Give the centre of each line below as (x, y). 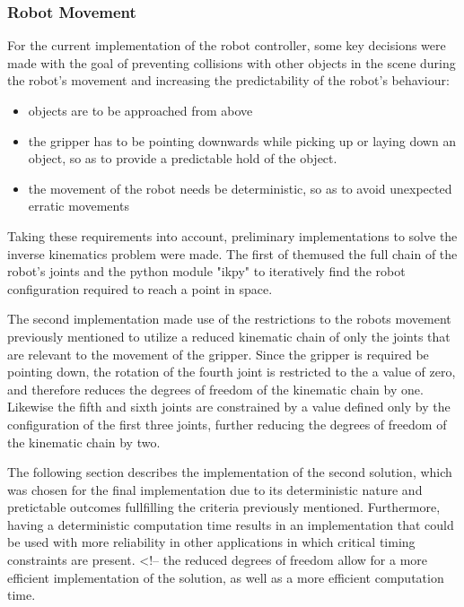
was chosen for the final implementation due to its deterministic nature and (215, 489)
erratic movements (79, 206)
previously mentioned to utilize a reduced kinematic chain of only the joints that (229, 336)
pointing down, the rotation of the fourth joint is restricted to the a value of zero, (232, 372)
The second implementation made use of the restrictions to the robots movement (229, 319)
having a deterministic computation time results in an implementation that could (231, 524)
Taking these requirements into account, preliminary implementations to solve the (232, 235)
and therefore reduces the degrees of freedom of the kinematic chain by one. (215, 389)
